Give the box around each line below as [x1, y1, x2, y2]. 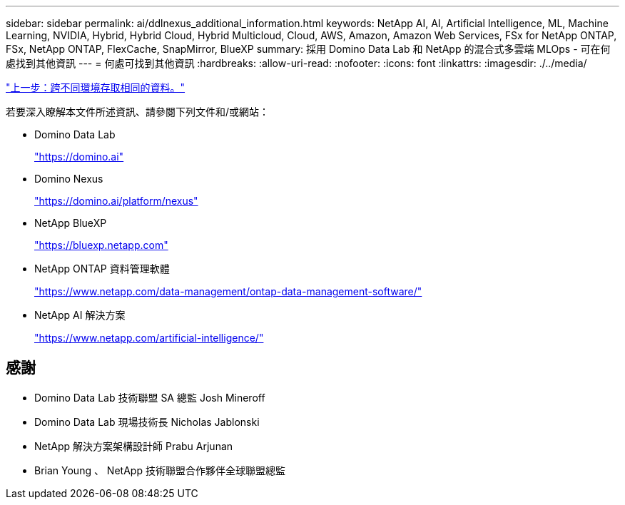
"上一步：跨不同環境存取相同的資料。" [6, 81, 186, 93]
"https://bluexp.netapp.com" [34, 239, 168, 251]
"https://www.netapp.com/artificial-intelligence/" [34, 332, 264, 344]
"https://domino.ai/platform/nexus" [34, 195, 198, 207]
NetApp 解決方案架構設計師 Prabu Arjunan [34, 439, 233, 452]
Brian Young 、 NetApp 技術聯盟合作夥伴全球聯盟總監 [34, 464, 285, 476]
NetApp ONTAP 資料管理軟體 [34, 262, 170, 275]
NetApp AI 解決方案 [34, 309, 126, 321]
